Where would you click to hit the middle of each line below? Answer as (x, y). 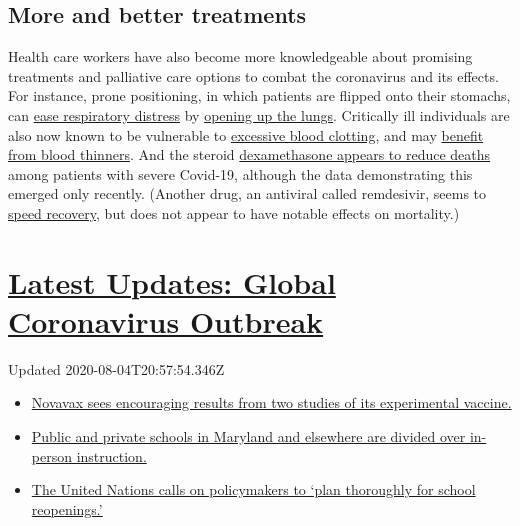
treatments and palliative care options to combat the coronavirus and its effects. (253, 75)
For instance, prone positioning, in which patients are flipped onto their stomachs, (259, 95)
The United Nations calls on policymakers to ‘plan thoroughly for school (253, 489)
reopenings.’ (67, 508)
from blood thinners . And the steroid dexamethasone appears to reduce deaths (249, 154)
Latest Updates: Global (172, 281)
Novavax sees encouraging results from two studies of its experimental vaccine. (271, 402)
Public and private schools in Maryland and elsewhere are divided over (248, 436)
